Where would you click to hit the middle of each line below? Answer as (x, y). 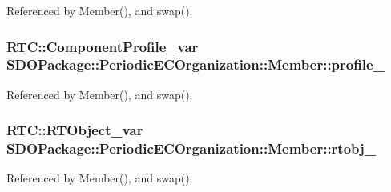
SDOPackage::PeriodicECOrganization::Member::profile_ (195, 64)
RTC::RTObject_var (75, 130)
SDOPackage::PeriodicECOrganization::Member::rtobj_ (191, 148)
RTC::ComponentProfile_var (103, 46)
